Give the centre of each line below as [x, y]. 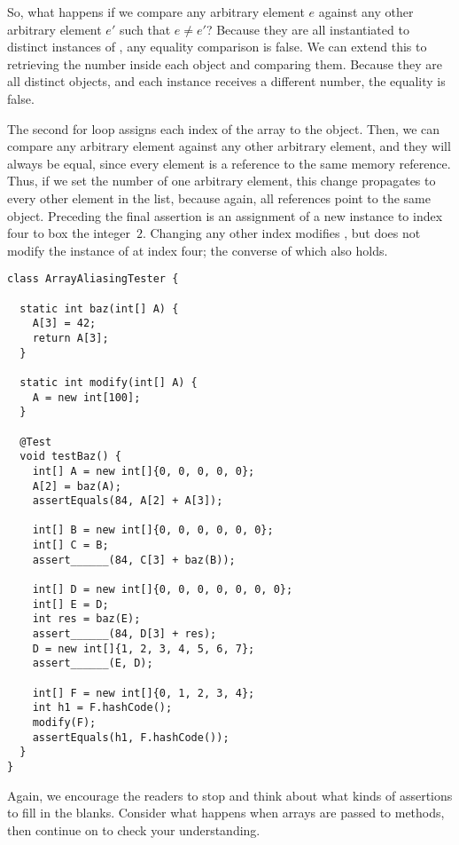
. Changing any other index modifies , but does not [281, 233]
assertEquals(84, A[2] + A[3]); [128, 501]
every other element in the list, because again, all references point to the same [219, 197]
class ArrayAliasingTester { [93, 279]
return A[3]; [70, 338]
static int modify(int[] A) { [109, 382]
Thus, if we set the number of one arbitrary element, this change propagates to [222, 181]
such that [145, 29]
